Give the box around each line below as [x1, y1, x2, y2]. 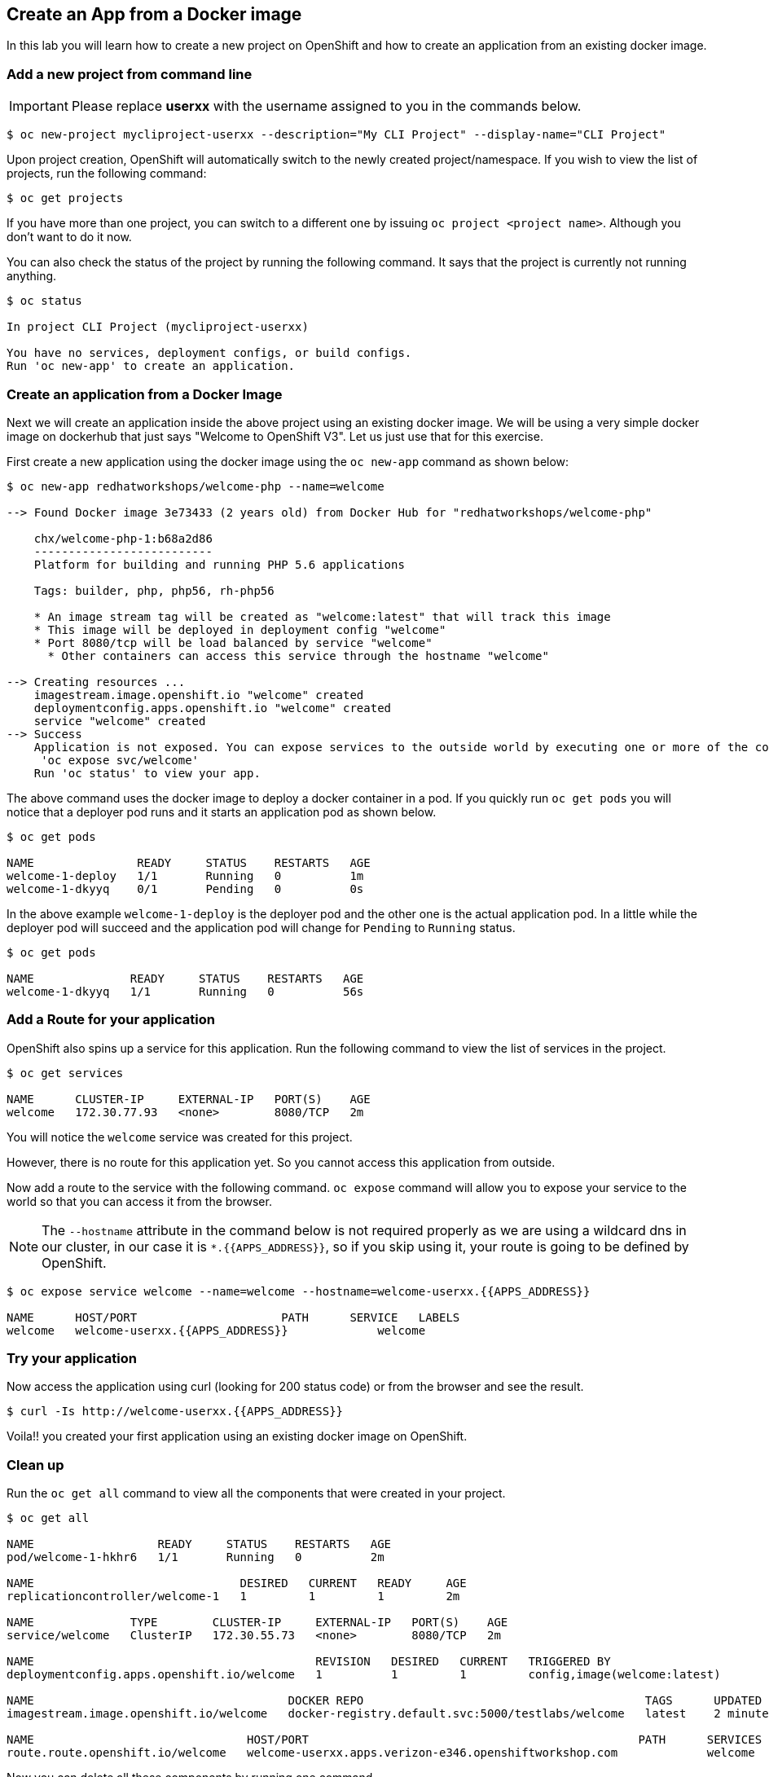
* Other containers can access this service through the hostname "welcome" [47, 649, 549, 662]
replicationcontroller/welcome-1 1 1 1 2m [7, 1590, 460, 1603]
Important [9, 98, 68, 115]
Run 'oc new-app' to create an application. [7, 359, 296, 373]
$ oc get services [7, 1066, 124, 1080]
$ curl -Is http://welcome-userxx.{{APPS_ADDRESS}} [7, 1405, 344, 1419]
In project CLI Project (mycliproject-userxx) [7, 320, 309, 334]
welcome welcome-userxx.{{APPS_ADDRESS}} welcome [7, 1323, 426, 1337]
